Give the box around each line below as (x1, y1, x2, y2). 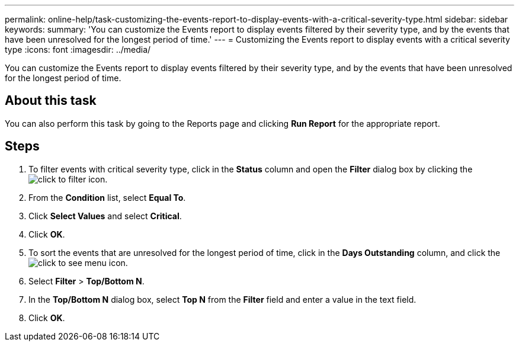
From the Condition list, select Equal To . (28, 192, 186, 203)
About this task (5, 93, 97, 108)
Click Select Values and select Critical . (28, 210, 182, 221)
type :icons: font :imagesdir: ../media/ (5, 44, 151, 55)
